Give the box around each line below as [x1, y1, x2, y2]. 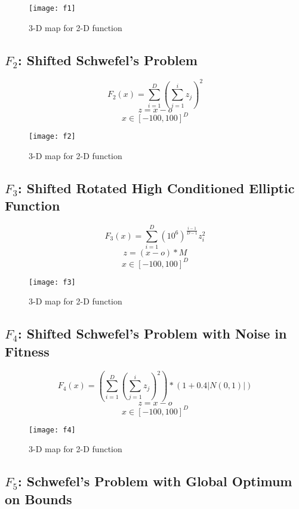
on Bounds [5, 489, 72, 508]
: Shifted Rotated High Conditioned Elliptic [18, 178, 295, 197]
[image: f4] [29, 425, 76, 434]
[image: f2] [29, 132, 76, 141]
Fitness [5, 342, 50, 360]
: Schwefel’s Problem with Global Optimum [18, 472, 292, 490]
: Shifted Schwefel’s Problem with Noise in [18, 324, 287, 343]
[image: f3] [29, 278, 76, 286]
